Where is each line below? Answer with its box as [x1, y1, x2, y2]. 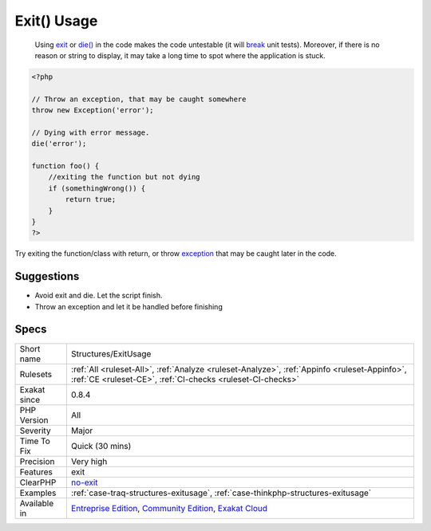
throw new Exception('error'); [31, 106, 155, 115]
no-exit [70, 477, 99, 488]
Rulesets [19, 368, 52, 380]
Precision [19, 455, 55, 466]
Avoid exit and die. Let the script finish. [34, 291, 163, 301]
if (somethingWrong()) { [48, 183, 146, 193]
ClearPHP [19, 477, 57, 488]
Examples [19, 487, 57, 498]
